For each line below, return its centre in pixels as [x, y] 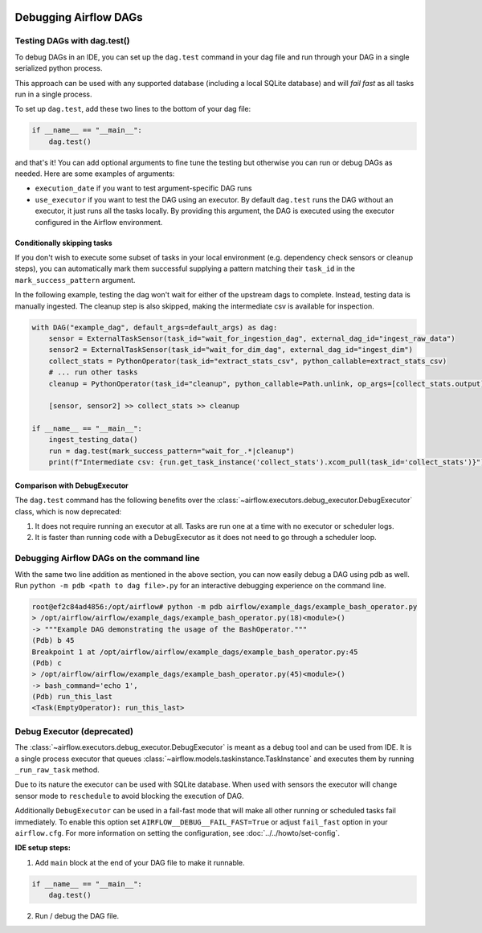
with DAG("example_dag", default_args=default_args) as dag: [155, 327]
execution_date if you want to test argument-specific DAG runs [143, 188]
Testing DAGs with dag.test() [72, 41]
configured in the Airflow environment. [99, 222]
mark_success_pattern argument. [75, 280]
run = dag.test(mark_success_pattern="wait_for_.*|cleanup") [172, 451]
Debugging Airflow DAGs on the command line [107, 559]
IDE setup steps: [43, 848]
